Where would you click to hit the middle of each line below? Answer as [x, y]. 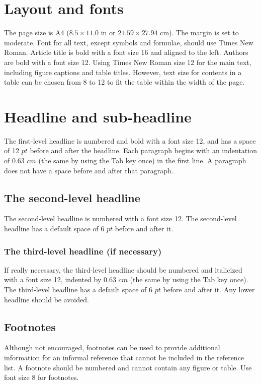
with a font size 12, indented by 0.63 [60, 279]
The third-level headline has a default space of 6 [78, 289]
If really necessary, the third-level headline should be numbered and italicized [123, 269]
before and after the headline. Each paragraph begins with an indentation [143, 150]
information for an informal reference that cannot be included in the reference [124, 357]
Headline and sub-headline [98, 116]
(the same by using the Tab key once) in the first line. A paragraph [142, 160]
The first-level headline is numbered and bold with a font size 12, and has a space [130, 140]
